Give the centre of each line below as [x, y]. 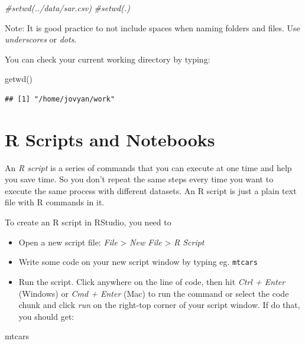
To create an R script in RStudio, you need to [88, 222]
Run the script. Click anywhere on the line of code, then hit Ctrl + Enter [152, 281]
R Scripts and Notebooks [110, 139]
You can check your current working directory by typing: [108, 59]
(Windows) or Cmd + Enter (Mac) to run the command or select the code [154, 293]
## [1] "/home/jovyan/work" [60, 99]
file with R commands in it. [55, 202]
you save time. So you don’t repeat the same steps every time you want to [139, 179]
